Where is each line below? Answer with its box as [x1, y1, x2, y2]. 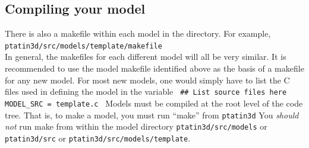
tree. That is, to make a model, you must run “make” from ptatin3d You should [5, 108, 299, 121]
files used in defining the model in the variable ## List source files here [5, 85, 287, 98]
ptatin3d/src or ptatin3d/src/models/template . [5, 131, 191, 144]
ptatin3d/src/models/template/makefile [5, 41, 162, 50]
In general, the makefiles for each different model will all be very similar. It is [5, 50, 286, 63]
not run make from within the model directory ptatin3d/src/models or [5, 120, 267, 133]
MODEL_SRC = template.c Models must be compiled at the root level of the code [5, 96, 303, 109]
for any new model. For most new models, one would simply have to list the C [5, 73, 290, 86]
